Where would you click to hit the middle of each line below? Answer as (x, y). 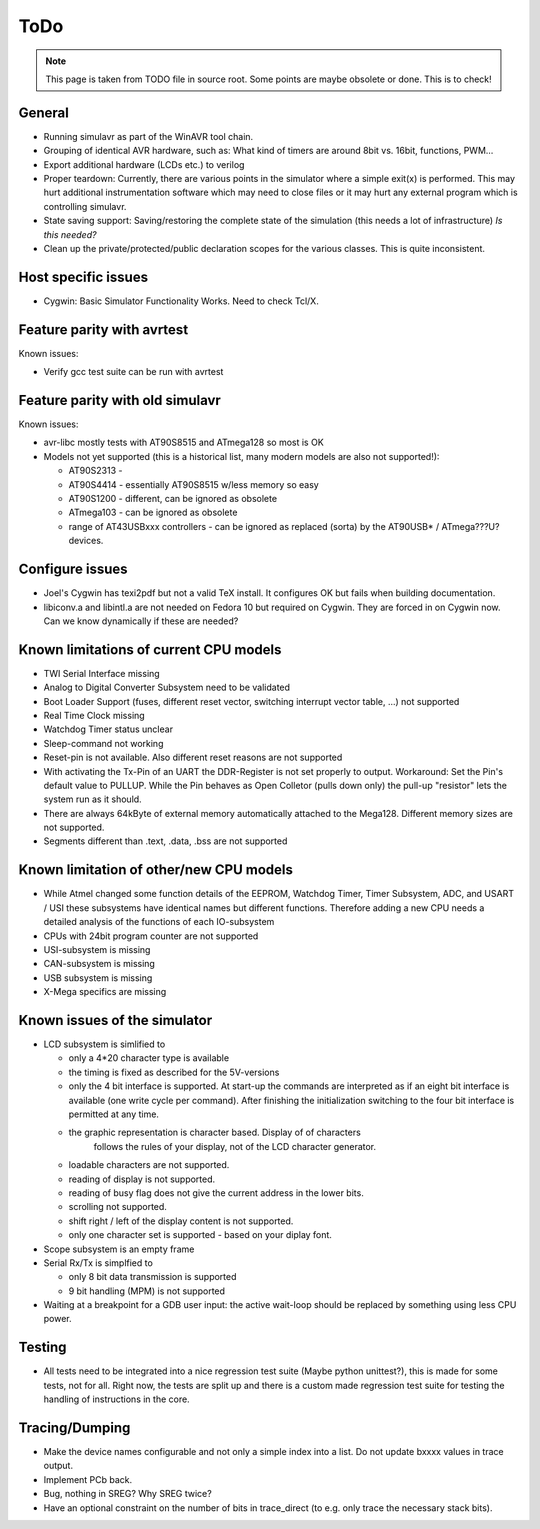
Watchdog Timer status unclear (108, 729)
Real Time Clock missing (94, 715)
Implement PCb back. (88, 1479)
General (44, 112)
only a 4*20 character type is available (149, 1058)
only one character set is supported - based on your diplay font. (200, 1235)
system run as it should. (92, 799)
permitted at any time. (114, 1114)
